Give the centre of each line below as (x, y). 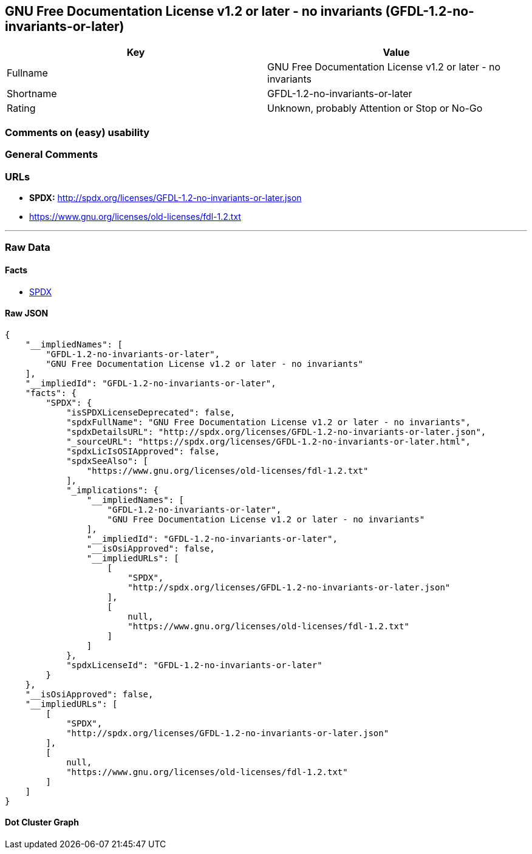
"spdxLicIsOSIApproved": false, (143, 451)
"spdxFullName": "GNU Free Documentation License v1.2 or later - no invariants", (269, 422)
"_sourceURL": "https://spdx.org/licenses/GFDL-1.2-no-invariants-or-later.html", (269, 441)
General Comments (52, 155)
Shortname (32, 94)
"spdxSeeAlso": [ (107, 461)
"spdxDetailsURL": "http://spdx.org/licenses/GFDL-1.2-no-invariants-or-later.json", (276, 432)
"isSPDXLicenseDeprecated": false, (151, 412)
